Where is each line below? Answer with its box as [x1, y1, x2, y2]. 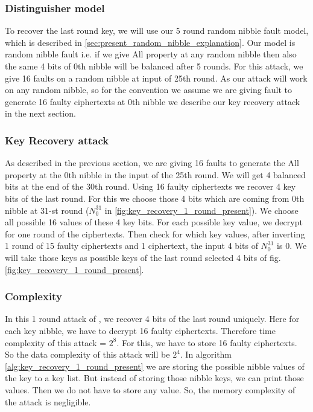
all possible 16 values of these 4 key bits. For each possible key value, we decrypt [5, 216, 303, 228]
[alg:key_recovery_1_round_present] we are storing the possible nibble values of [5, 359, 305, 372]
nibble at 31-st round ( [5, 204, 89, 216]
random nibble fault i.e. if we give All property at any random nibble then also [5, 48, 297, 60]
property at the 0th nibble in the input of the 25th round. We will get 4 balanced [5, 168, 306, 181]
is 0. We [277, 239, 307, 252]
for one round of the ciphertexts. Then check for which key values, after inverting [5, 227, 305, 240]
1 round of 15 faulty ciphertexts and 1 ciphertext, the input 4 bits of [5, 239, 258, 252]
